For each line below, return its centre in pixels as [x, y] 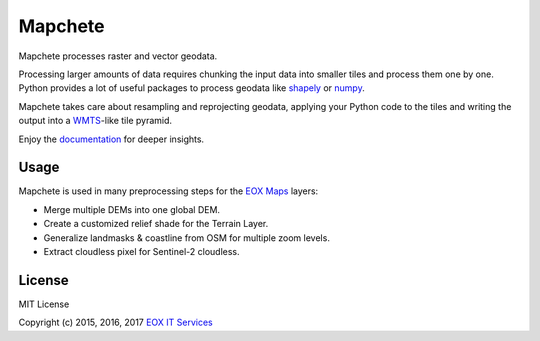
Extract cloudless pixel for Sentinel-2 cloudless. [141, 251]
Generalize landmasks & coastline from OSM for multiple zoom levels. [186, 237]
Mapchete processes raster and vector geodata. [118, 56]
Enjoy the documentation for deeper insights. [111, 139]
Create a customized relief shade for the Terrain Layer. [156, 224]
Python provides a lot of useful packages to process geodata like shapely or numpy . [191, 88]
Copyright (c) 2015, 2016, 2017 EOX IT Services [116, 322]
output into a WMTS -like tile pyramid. [95, 121]
